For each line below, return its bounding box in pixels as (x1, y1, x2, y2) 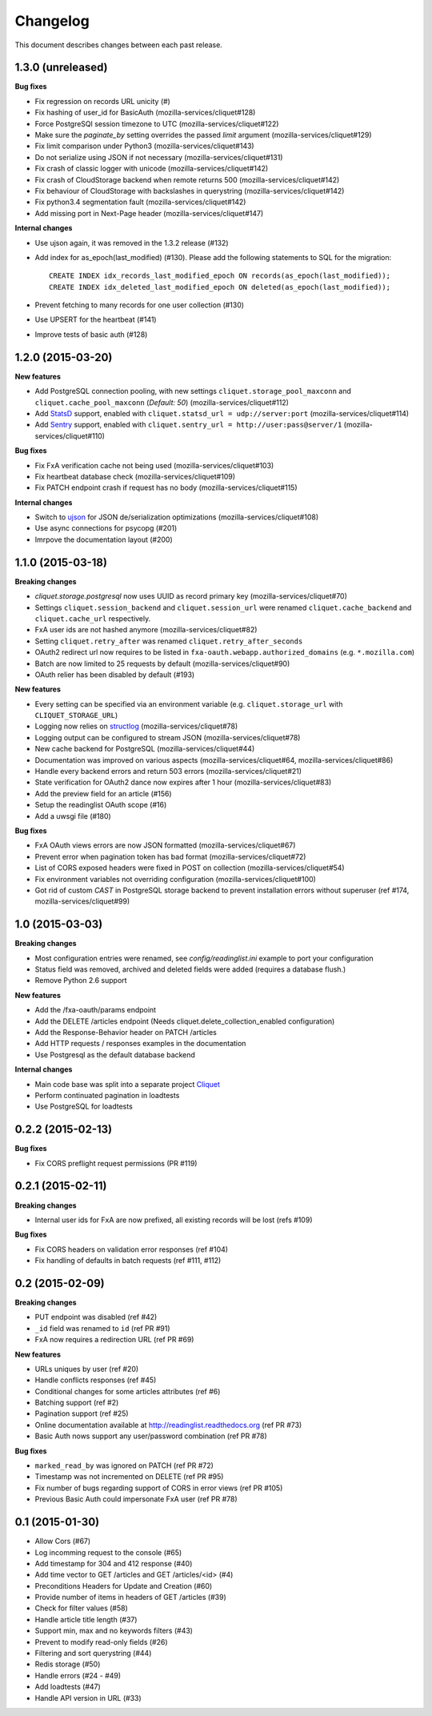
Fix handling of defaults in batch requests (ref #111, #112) (34, 1256, 222, 1265)
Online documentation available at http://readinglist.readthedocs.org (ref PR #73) (34, 1420, 302, 1429)
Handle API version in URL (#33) (34, 1693, 142, 1702)
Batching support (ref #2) (34, 1397, 119, 1408)
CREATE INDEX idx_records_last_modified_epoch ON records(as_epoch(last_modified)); (49, 271, 391, 280)
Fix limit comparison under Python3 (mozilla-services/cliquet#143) (34, 141, 255, 151)
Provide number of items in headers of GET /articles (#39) (34, 1593, 227, 1602)
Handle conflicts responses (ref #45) (34, 1375, 157, 1385)
